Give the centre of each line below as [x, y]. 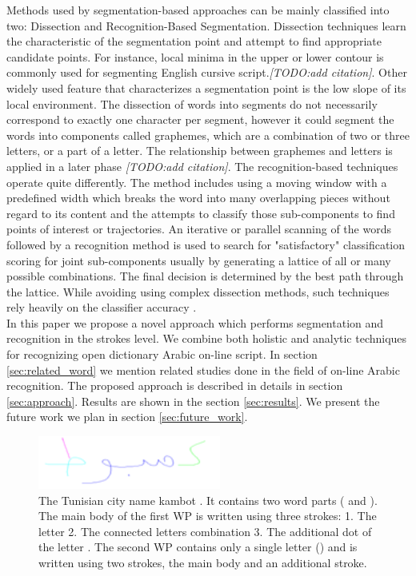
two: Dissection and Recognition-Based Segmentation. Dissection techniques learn [206, 25]
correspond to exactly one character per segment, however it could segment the [200, 119]
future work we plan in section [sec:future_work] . [127, 417]
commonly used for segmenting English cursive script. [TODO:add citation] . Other [207, 72]
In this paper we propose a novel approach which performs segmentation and [195, 322]
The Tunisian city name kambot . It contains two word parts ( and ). [208, 500]
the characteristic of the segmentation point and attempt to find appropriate [194, 41]
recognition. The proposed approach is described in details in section [175, 385]
